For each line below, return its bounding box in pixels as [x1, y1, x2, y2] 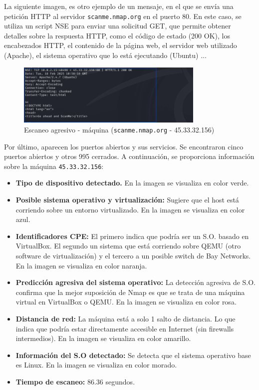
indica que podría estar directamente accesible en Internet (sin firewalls [15, 323, 234, 333]
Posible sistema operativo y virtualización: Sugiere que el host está [15, 194, 239, 204]
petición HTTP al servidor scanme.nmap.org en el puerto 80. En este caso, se [4, 10, 242, 21]
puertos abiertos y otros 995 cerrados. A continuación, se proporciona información [4, 151, 255, 161]
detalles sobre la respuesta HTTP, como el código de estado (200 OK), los [4, 30, 230, 40]
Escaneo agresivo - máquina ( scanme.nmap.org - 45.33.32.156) [24, 124, 215, 134]
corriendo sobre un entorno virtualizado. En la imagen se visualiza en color [15, 204, 245, 214]
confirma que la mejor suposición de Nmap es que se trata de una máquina [15, 286, 245, 297]
